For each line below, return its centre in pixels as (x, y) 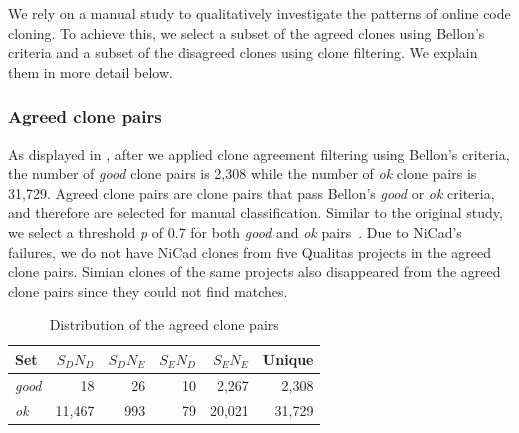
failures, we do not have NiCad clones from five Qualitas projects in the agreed (250, 251)
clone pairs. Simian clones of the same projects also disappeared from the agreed (254, 271)
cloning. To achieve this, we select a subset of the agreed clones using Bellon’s (246, 32)
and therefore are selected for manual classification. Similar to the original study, (255, 212)
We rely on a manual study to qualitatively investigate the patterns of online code (259, 13)
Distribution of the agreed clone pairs (164, 324)
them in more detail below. (90, 71)
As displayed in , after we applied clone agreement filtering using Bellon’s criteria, (259, 153)
